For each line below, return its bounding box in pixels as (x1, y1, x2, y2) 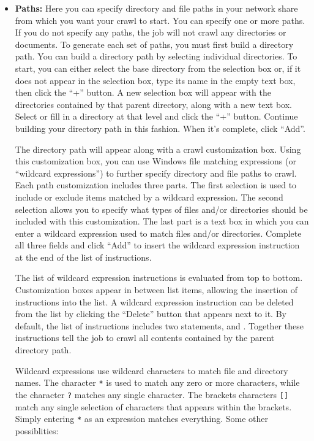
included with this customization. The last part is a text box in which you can (15, 215, 309, 228)
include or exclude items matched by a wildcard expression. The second (15, 190, 283, 203)
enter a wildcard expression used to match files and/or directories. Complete (15, 226, 302, 239)
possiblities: (15, 424, 59, 437)
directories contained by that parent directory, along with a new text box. (15, 98, 292, 110)
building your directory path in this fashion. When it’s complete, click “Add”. (15, 121, 305, 134)
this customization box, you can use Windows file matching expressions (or (15, 155, 296, 167)
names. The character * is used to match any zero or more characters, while (15, 376, 300, 389)
